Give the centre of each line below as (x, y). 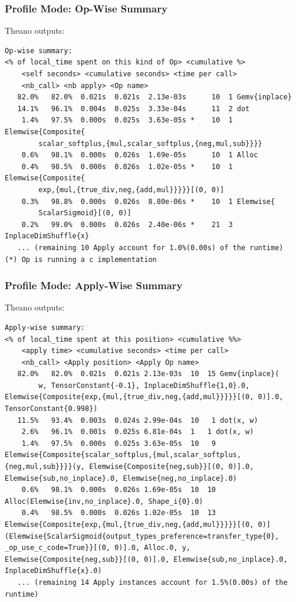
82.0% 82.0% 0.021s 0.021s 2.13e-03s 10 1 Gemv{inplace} (154, 97)
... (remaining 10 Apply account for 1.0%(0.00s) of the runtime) (150, 247)
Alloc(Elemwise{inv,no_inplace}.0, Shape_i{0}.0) (104, 501)
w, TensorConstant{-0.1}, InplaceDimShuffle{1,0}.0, (144, 385)
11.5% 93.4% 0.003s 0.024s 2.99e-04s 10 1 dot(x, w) (138, 420)
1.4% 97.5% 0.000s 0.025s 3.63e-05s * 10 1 (127, 120)
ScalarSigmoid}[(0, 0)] (85, 213)
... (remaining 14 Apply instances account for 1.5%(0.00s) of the (152, 582)
